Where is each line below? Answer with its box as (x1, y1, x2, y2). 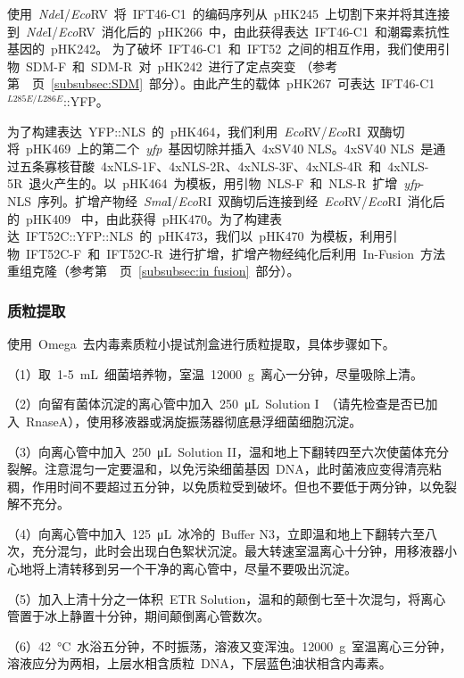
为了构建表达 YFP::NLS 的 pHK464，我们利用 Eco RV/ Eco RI (7, 121, 361, 140)
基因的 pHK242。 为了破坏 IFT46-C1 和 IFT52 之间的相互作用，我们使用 (7, 39, 438, 58)
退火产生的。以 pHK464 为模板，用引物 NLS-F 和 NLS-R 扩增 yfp (29, 174, 420, 193)
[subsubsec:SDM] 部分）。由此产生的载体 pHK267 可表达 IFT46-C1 (51, 74, 435, 93)
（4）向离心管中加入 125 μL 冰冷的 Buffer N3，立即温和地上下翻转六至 (7, 524, 425, 542)
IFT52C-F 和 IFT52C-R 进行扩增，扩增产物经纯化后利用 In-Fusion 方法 (25, 244, 446, 262)
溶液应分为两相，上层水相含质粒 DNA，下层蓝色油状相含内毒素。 (7, 654, 392, 673)
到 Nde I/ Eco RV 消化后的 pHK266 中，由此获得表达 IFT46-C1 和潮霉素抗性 (7, 21, 450, 40)
